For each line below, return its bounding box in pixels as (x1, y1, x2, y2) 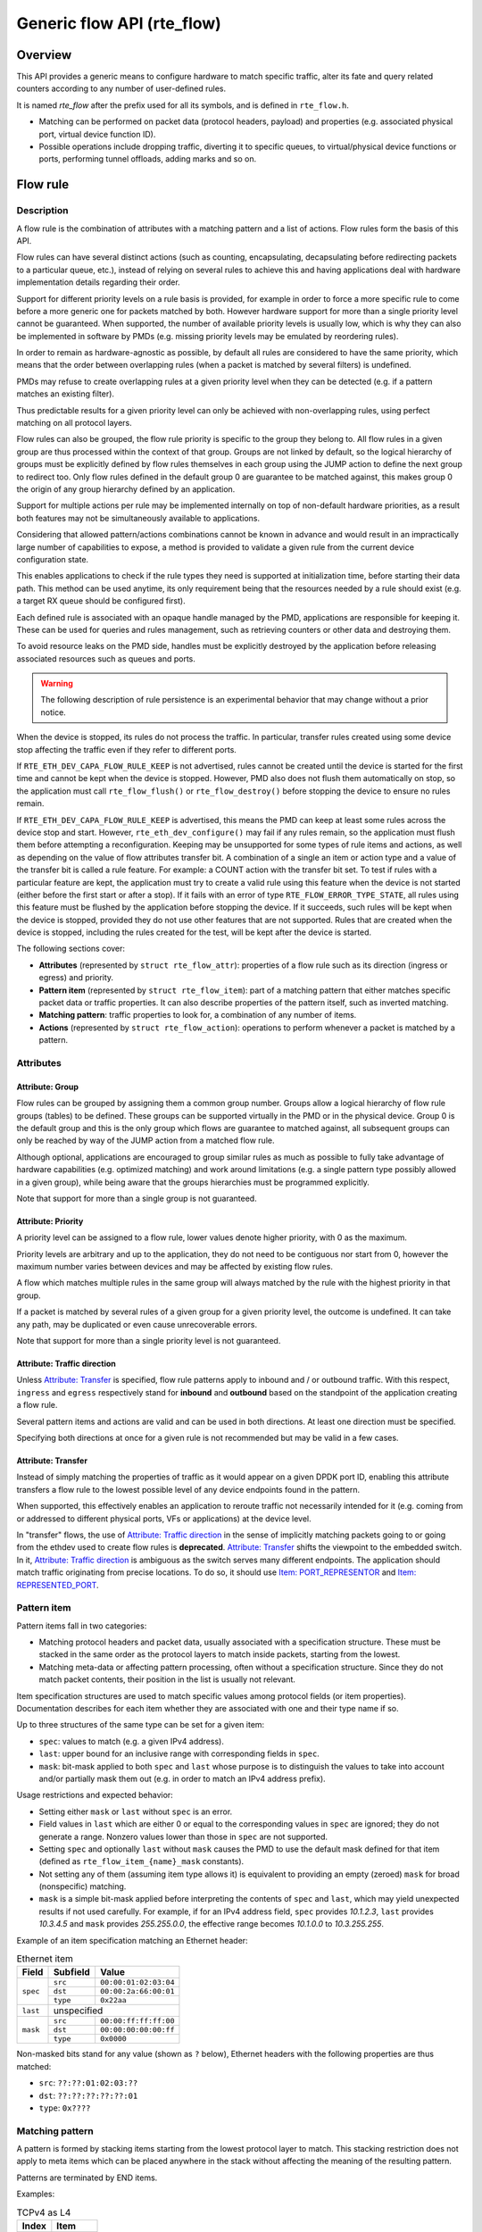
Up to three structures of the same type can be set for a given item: (16, 1720, 265, 1730)
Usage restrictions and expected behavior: (16, 1790, 173, 1801)
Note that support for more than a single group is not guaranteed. (16, 1193, 258, 1203)
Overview (16, 47, 72, 62)
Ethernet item (16, 1953, 73, 1965)
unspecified (53, 2004, 104, 2017)
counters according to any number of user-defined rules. (16, 83, 227, 94)
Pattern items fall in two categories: (16, 1620, 147, 1631)
